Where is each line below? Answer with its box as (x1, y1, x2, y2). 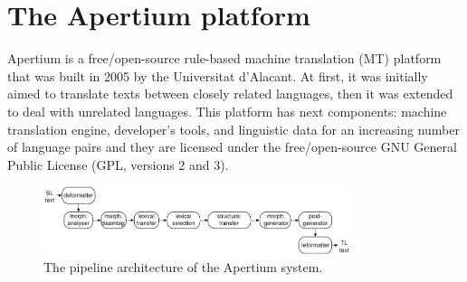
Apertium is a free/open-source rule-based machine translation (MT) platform (7, 49, 442, 68)
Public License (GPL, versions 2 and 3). (7, 155, 229, 174)
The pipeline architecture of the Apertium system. (43, 258, 323, 277)
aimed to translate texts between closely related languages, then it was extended (7, 84, 453, 103)
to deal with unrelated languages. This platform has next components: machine (7, 101, 447, 120)
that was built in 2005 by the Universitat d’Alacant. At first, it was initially (7, 66, 428, 85)
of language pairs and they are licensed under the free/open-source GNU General (7, 137, 457, 156)
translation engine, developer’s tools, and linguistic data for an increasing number (7, 119, 460, 138)
